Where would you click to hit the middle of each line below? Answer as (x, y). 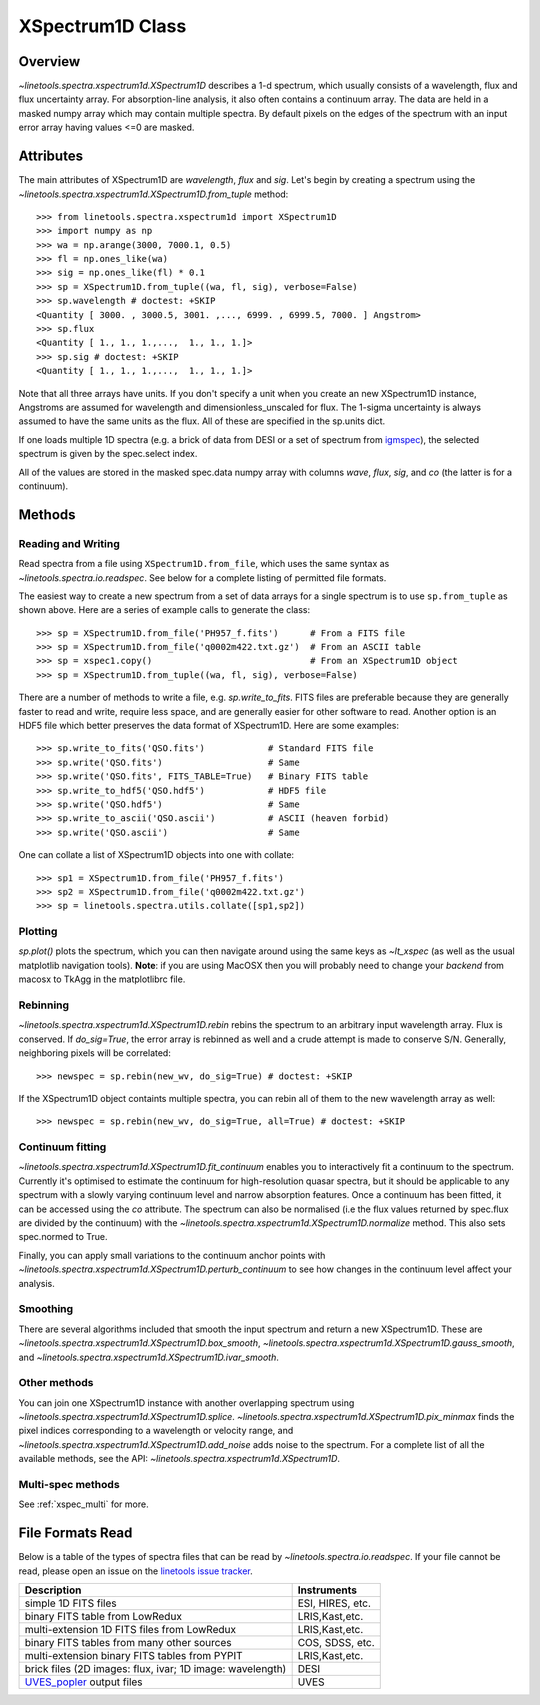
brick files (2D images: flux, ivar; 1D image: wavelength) (155, 1669)
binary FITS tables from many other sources (128, 1643)
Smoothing (46, 1309)
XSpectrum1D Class (102, 26)
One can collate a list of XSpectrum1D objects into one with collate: (156, 855)
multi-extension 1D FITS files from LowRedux (130, 1630)
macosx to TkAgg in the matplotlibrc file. (102, 979)
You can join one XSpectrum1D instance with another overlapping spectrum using (186, 1402)
